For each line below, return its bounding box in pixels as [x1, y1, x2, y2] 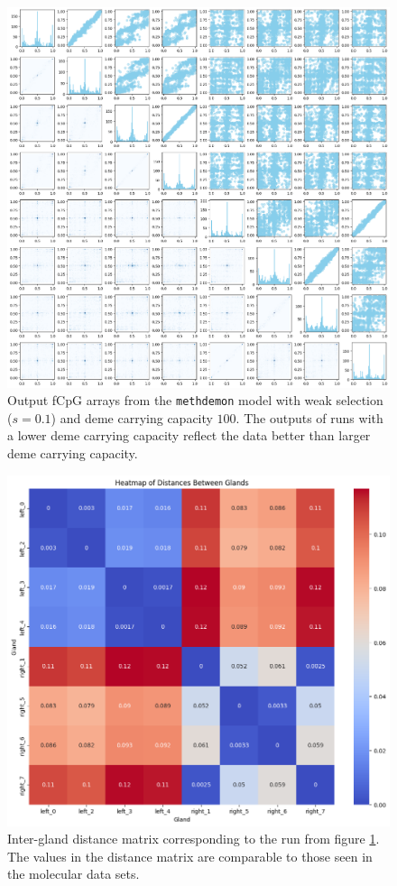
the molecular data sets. [7, 864, 140, 883]
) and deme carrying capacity [51, 408, 213, 427]
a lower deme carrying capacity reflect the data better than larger [7, 426, 371, 445]
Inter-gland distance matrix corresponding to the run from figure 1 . [7, 829, 380, 848]
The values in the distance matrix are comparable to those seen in [7, 846, 373, 865]
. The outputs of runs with [235, 408, 383, 427]
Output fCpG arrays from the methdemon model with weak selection [7, 391, 383, 410]
